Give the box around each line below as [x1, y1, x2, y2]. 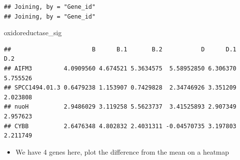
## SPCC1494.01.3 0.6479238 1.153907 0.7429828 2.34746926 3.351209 [4, 84, 237, 91]
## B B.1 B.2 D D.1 [4, 46, 237, 53]
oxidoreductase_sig [4, 27, 62, 38]
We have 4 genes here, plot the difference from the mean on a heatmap [15, 146, 229, 157]
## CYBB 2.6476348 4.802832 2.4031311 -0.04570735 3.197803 [4, 122, 237, 130]
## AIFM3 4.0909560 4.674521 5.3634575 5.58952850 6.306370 [4, 65, 237, 72]
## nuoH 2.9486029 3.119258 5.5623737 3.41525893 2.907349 [4, 103, 237, 111]
